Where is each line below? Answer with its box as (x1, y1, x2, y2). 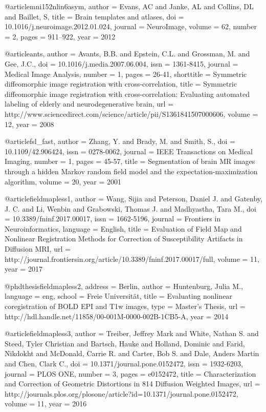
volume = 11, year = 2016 (5, 398, 87, 409)
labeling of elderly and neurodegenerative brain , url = (5, 98, 174, 109)
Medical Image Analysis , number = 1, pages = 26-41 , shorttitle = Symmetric (5, 68, 247, 79)
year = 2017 (5, 263, 42, 274)
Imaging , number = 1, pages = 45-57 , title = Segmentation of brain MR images (5, 156, 255, 167)
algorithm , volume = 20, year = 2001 (5, 176, 121, 187)
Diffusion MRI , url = (5, 243, 71, 254)
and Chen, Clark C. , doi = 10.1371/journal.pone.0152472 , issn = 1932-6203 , (5, 358, 243, 368)
